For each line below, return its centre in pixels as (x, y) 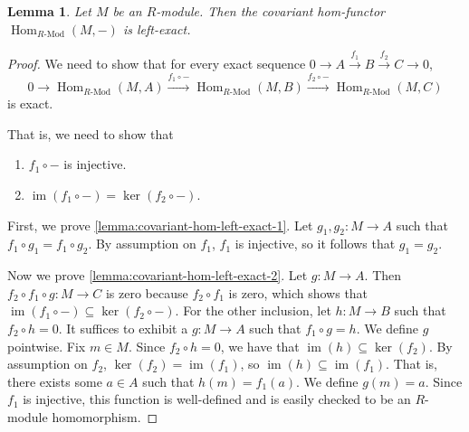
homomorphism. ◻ (105, 416)
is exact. (30, 103)
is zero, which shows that (298, 292)
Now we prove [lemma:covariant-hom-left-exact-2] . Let (158, 275)
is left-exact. (157, 28)
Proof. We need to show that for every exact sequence (157, 64)
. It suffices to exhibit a (123, 328)
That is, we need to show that (91, 133)
